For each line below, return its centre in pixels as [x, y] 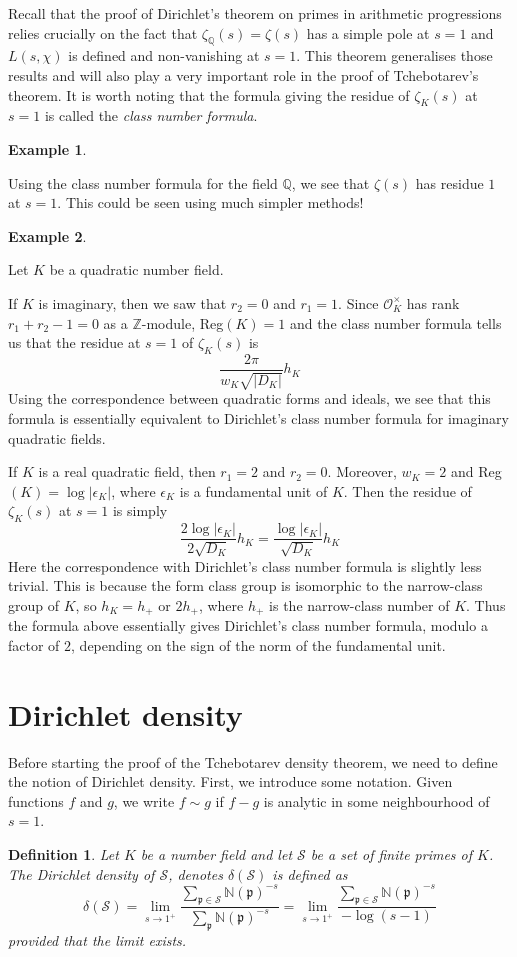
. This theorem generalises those [394, 55]
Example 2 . [47, 235]
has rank [433, 302]
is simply [140, 510]
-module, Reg [182, 322]
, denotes [195, 873]
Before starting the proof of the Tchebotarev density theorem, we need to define [253, 761]
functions [36, 800]
